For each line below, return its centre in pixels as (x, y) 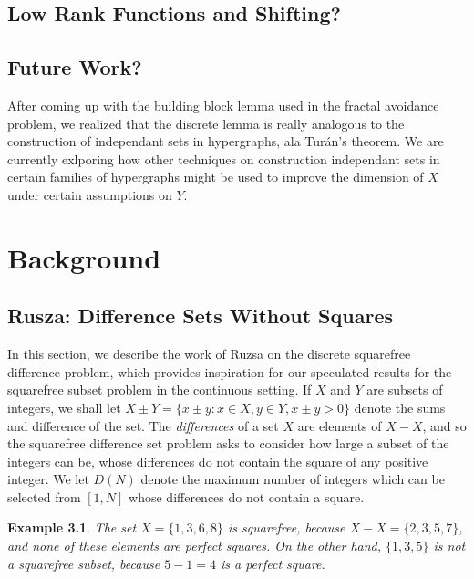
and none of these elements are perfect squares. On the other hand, (195, 546)
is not (449, 546)
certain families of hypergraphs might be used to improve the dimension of (216, 177)
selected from (44, 496)
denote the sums (400, 407)
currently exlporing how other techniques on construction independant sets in (224, 158)
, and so (444, 425)
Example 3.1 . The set (72, 527)
